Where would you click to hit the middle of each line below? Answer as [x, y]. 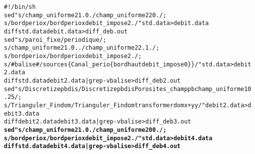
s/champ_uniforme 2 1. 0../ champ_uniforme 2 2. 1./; [82, 48]
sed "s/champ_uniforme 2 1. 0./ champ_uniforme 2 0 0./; [85, 130]
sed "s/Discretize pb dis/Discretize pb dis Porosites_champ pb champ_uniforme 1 [126, 89]
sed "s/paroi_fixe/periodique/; [55, 40]
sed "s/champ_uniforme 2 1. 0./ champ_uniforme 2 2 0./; [85, 15]
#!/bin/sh [20, 7]
